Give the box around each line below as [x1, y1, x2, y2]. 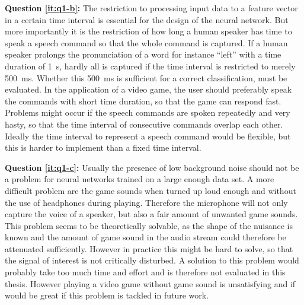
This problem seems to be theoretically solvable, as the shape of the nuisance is [5, 219, 293, 231]
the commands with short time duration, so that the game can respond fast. [5, 94, 281, 107]
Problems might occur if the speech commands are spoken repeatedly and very [5, 106, 290, 119]
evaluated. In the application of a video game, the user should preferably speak [5, 83, 292, 96]
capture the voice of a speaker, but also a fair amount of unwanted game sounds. [5, 208, 298, 220]
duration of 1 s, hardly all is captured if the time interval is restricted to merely [5, 59, 296, 72]
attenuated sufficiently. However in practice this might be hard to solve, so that [5, 242, 293, 255]
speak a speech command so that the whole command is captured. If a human [5, 36, 288, 49]
